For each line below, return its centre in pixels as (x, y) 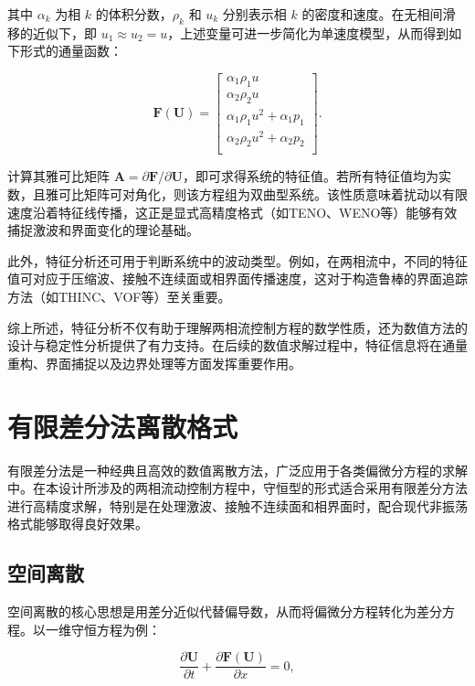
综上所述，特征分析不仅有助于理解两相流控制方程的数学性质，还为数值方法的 (237, 327)
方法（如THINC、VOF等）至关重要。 (119, 297)
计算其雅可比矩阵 (58, 176)
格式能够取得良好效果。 (78, 524)
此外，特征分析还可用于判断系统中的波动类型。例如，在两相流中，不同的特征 (237, 260)
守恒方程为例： (116, 629)
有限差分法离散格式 (123, 426)
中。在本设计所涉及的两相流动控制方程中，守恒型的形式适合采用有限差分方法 (237, 488)
